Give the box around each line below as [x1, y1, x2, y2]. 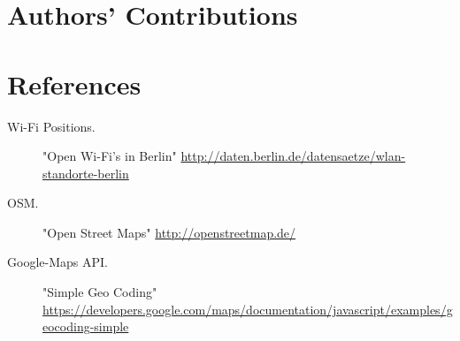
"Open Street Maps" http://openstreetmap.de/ [42, 223, 296, 241]
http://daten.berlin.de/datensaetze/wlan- [180, 147, 406, 165]
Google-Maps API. [7, 253, 108, 271]
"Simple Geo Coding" [42, 283, 157, 301]
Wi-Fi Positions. [7, 117, 96, 135]
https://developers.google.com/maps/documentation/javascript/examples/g [42, 299, 453, 318]
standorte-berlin [42, 163, 129, 182]
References [7, 65, 142, 102]
